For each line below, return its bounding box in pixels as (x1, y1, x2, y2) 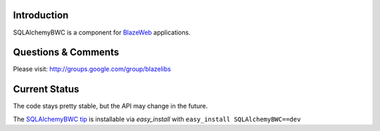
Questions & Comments (13, 46, 120, 58)
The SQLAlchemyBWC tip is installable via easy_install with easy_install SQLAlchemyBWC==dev (13, 115, 301, 123)
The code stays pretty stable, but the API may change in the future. (13, 102, 208, 111)
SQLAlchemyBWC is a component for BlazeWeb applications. (13, 28, 191, 37)
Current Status (13, 83, 80, 95)
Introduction (13, 9, 69, 21)
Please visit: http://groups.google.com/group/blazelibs (13, 65, 172, 73)
